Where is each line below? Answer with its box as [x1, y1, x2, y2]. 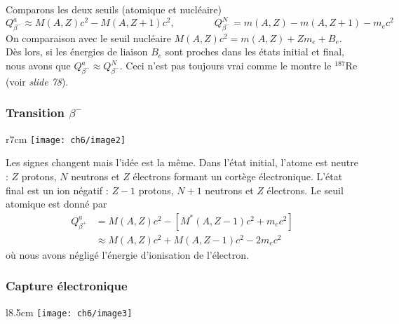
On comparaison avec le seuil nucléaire [6, 30, 171, 45]
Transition [6, 104, 65, 121]
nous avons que [6, 58, 71, 73]
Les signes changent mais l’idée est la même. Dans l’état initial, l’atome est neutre [6, 155, 358, 170]
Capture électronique [6, 277, 128, 295]
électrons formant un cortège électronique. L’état [133, 168, 343, 183]
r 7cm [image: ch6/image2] [6, 131, 126, 146]
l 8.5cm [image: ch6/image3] [6, 304, 133, 319]
